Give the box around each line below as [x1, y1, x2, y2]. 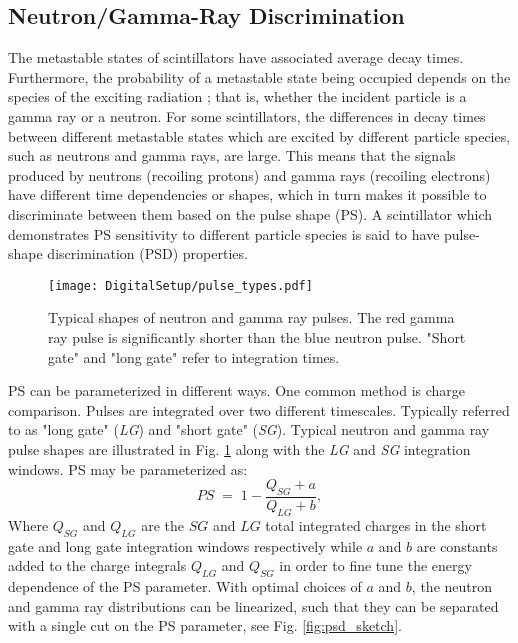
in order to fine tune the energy [279, 555, 472, 576]
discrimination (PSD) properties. [47, 243, 248, 264]
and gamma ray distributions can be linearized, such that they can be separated [8, 595, 499, 616]
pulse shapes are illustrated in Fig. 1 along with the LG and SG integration [8, 438, 471, 459]
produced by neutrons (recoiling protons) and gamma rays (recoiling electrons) [8, 164, 491, 185]
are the [141, 514, 184, 535]
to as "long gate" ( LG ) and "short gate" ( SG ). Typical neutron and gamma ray [8, 419, 490, 440]
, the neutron [411, 575, 493, 596]
